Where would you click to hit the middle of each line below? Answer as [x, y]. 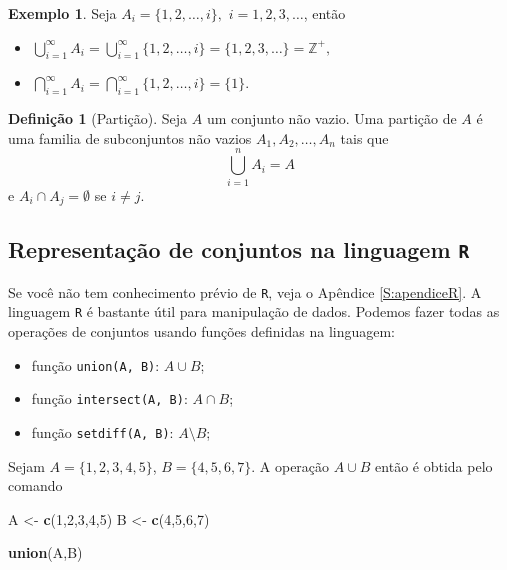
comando [35, 485]
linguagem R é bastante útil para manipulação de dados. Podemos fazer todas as [254, 311]
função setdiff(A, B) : [102, 431]
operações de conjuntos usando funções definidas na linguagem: [202, 331]
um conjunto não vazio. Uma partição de [331, 118]
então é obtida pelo [434, 465]
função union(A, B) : [95, 364]
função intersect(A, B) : [109, 398]
